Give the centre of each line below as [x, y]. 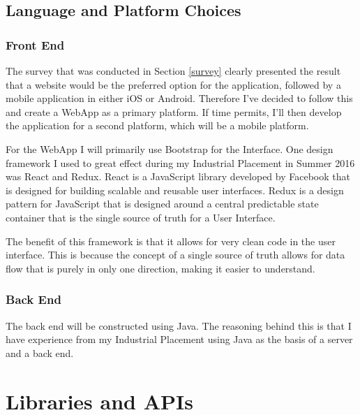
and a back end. [40, 352]
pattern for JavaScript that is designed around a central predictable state [162, 204]
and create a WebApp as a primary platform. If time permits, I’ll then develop [174, 111]
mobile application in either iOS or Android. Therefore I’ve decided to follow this [179, 98]
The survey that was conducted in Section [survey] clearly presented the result [173, 71]
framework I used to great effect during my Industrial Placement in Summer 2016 [180, 162]
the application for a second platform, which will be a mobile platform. [157, 125]
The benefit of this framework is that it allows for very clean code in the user [171, 241]
